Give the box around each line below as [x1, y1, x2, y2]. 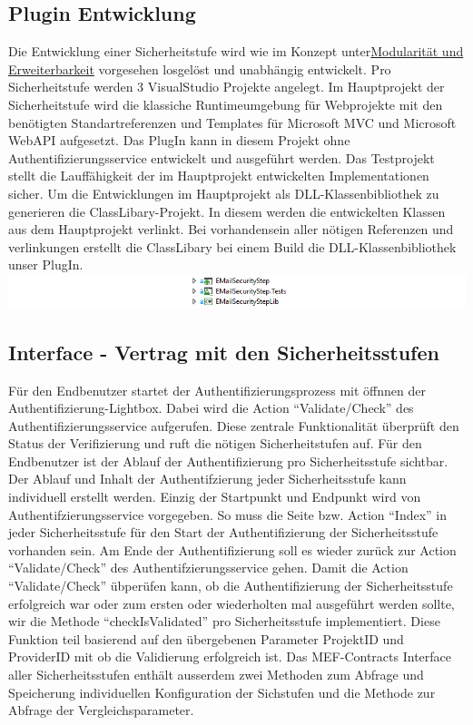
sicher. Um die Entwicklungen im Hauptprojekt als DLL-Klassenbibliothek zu [8, 183, 439, 202]
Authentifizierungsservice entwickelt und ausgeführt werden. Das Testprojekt [8, 148, 435, 167]
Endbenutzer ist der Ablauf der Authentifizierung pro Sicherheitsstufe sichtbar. [8, 451, 448, 470]
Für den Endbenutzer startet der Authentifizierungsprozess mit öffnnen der [8, 380, 426, 399]
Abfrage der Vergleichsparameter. [8, 701, 194, 720]
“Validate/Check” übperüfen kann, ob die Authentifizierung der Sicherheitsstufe [8, 576, 453, 595]
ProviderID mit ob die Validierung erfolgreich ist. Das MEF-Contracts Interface [8, 647, 451, 666]
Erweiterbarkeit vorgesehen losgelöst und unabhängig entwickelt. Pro [8, 59, 391, 78]
